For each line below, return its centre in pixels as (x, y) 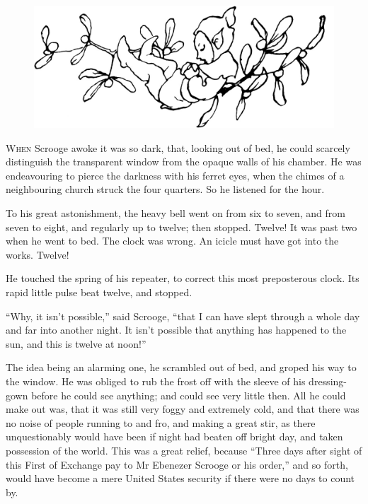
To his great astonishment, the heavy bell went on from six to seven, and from (176, 213)
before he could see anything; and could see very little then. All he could (189, 395)
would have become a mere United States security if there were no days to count (180, 478)
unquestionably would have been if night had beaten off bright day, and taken (174, 436)
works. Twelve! (38, 254)
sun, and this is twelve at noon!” (76, 343)
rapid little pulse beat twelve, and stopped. (99, 292)
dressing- (328, 381)
